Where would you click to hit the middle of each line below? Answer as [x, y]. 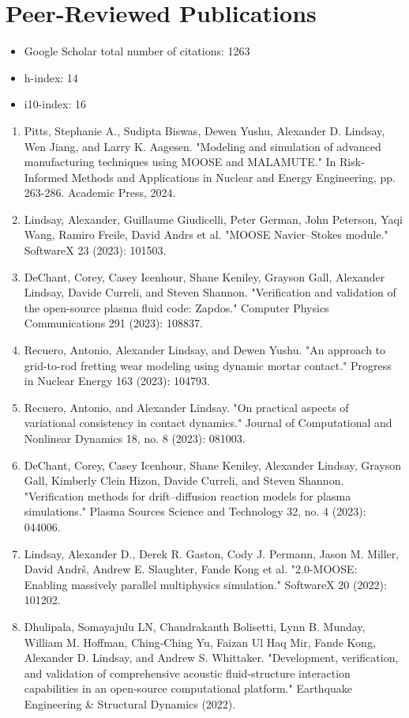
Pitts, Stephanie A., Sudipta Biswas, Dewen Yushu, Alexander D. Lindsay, [204, 130]
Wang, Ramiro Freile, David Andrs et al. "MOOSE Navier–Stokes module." [206, 234]
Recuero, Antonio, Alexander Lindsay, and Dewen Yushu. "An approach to [205, 350]
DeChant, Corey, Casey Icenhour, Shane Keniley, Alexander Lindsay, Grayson [213, 465]
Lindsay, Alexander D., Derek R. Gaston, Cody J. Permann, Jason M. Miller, [212, 553]
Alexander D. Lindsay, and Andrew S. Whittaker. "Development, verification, [211, 658]
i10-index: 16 [55, 104]
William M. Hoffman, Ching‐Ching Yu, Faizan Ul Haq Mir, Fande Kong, [200, 642]
